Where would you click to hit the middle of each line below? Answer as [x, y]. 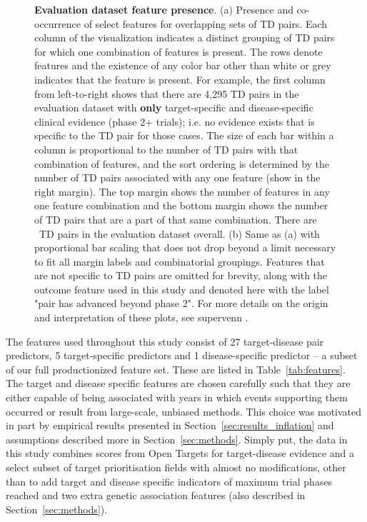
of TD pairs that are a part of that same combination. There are [176, 219]
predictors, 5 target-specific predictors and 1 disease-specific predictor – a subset [182, 355]
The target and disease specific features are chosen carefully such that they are [178, 383]
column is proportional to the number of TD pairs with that [166, 149]
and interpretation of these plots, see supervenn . [141, 317]
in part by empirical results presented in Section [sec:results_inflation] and [170, 425]
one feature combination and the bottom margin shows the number [181, 205]
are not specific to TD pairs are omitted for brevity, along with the [181, 275]
